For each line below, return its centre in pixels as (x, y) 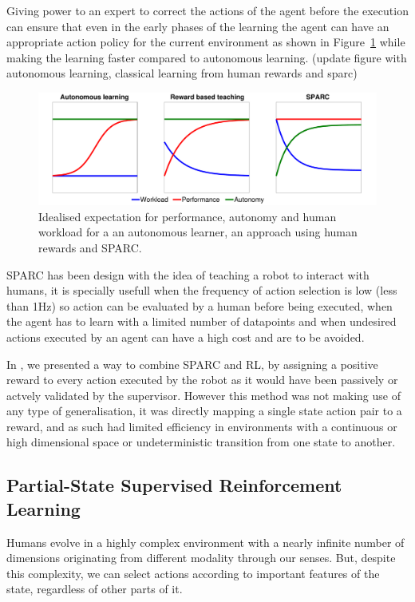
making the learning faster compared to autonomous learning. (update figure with (207, 57)
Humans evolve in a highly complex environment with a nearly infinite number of (206, 542)
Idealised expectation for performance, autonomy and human (188, 216)
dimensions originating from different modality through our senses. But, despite (201, 558)
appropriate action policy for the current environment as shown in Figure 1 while (206, 42)
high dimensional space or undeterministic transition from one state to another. (201, 442)
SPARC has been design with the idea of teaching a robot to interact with (188, 274)
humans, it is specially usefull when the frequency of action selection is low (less (202, 290)
